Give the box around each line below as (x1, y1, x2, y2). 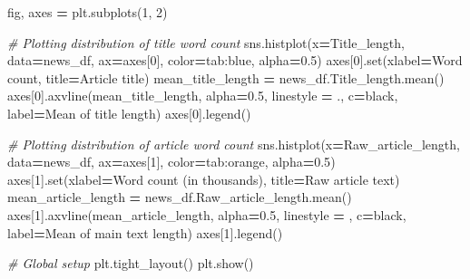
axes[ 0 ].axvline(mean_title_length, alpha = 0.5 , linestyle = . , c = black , (7, 86, 398, 105)
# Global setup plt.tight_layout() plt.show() (7, 254, 254, 273)
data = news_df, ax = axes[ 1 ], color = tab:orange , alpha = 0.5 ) (7, 152, 336, 171)
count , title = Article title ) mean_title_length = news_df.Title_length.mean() (7, 68, 445, 87)
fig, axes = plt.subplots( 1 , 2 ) (7, 3, 168, 21)
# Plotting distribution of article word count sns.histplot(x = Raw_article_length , (7, 134, 460, 153)
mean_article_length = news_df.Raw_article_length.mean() (7, 188, 352, 207)
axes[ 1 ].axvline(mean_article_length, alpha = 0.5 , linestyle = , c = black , (7, 205, 406, 224)
